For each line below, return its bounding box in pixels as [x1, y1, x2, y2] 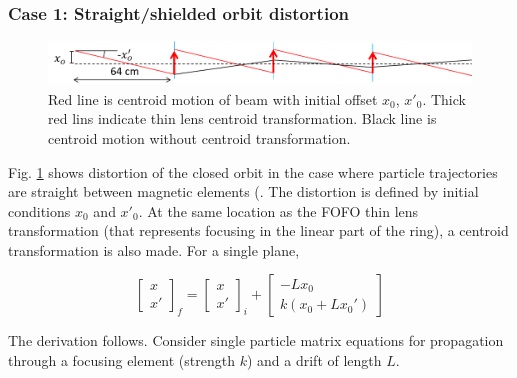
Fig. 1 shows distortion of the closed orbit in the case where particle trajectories [8, 161, 498, 182]
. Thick [422, 88, 466, 109]
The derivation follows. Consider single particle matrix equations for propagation [8, 330, 504, 351]
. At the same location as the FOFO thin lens [138, 200, 419, 221]
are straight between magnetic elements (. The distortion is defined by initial [8, 181, 479, 202]
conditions [8, 200, 71, 221]
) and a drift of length [246, 350, 382, 371]
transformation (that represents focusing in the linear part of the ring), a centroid [8, 220, 509, 241]
